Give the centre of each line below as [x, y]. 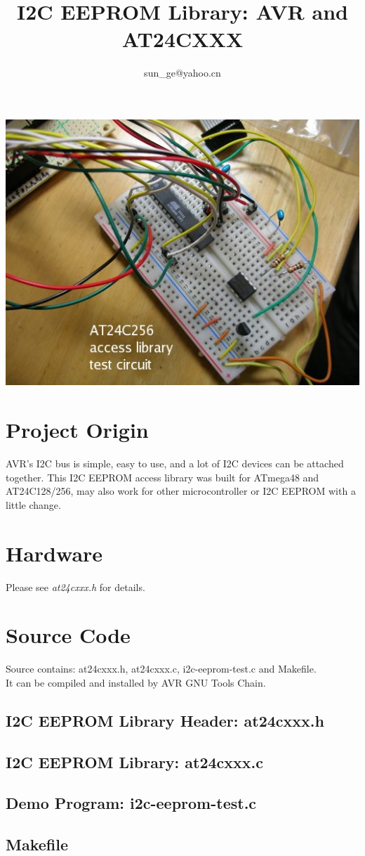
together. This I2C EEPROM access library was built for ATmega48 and [162, 477]
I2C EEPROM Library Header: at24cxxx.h [165, 720]
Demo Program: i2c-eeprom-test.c [131, 803]
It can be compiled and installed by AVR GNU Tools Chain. [136, 682]
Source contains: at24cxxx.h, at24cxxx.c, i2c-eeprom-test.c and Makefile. [161, 669]
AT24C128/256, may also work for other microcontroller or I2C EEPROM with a [181, 491]
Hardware [54, 553]
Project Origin [77, 430]
